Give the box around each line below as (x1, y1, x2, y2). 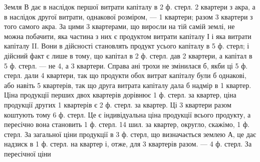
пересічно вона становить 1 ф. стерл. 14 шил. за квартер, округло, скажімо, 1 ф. (4, 119, 249, 129)
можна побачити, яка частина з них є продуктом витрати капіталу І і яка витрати (4, 30, 251, 41)
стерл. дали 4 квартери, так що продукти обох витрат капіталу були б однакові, (4, 70, 246, 80)
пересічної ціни (4, 148, 51, 158)
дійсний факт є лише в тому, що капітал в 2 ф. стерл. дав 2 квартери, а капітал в (4, 50, 252, 60)
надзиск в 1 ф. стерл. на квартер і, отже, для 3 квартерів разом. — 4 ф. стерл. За (4, 138, 252, 149)
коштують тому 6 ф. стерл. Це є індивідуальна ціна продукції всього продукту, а (4, 109, 251, 119)
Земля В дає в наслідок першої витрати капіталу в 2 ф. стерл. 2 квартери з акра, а (4, 1, 255, 11)
